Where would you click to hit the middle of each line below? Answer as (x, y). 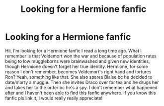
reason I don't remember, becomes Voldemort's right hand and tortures (78, 72)
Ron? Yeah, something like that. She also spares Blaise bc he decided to (79, 77)
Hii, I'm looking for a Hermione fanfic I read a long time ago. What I (73, 51)
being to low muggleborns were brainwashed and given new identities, (78, 61)
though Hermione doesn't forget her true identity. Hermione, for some (77, 66)
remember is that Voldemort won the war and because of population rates (81, 56)
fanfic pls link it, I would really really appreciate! (54, 98)
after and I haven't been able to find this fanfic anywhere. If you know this (81, 93)
